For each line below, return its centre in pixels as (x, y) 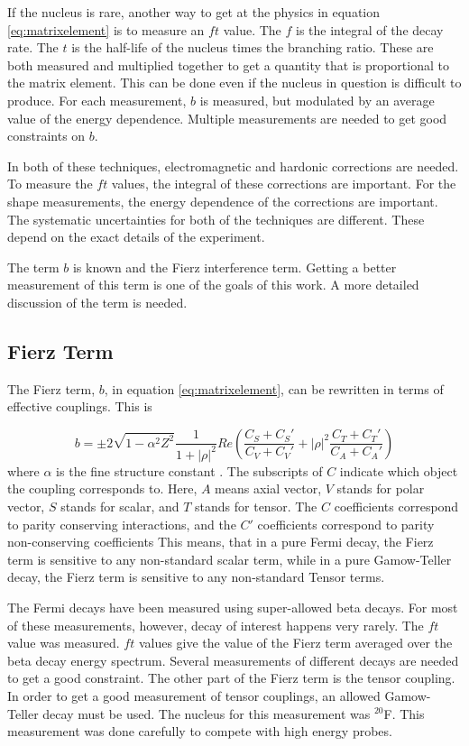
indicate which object (399, 470)
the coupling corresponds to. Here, (102, 488)
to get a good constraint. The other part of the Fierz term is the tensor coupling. (231, 678)
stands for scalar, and (120, 507)
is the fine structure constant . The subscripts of (189, 470)
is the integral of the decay (370, 29)
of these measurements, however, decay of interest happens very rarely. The (216, 625)
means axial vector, (268, 488)
